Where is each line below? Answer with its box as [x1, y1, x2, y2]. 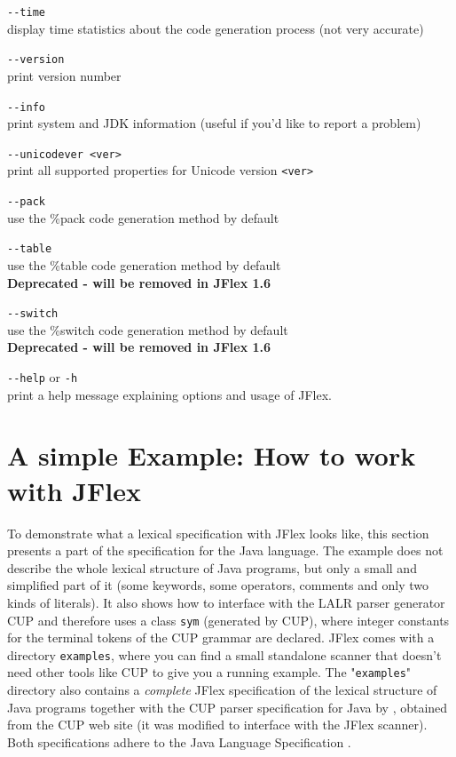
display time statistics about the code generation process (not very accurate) [7, 19, 424, 37]
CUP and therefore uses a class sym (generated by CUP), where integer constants [7, 610, 450, 629]
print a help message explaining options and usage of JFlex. [7, 385, 332, 403]
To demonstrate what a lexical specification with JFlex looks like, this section [7, 523, 429, 542]
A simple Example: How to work [7, 437, 416, 474]
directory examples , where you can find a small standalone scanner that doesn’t [7, 645, 442, 664]
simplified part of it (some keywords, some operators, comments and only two [7, 576, 429, 594]
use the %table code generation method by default [7, 255, 281, 274]
